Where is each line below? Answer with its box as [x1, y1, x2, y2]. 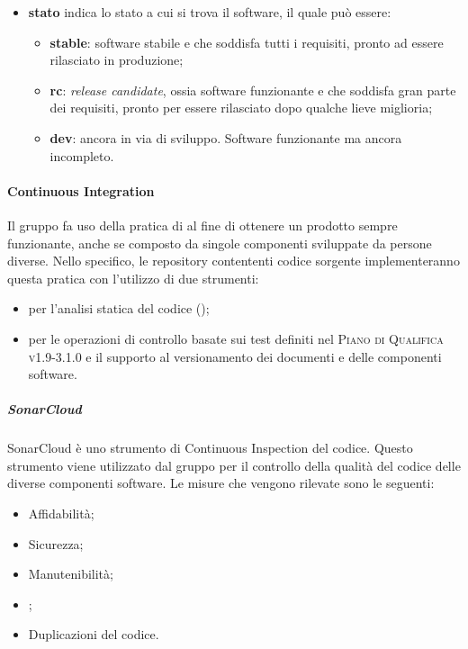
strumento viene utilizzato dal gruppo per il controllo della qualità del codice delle [7, 455, 461, 474]
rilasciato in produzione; [49, 50, 184, 69]
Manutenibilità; [28, 564, 113, 583]
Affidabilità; [28, 504, 94, 523]
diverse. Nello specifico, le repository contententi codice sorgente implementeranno [7, 251, 460, 270]
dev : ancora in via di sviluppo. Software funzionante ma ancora [49, 128, 402, 147]
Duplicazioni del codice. [28, 625, 159, 644]
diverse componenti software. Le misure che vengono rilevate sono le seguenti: [7, 473, 435, 492]
